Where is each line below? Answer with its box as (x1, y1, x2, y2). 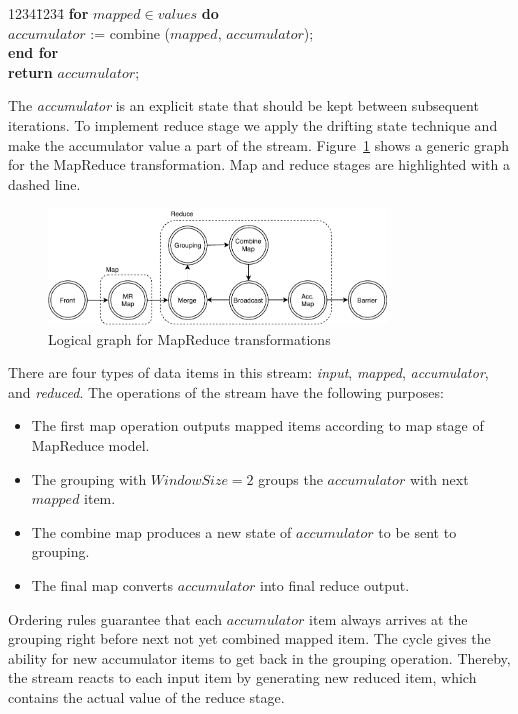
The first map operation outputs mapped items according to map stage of (31, 415, 484, 436)
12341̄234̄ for (8, 3, 89, 23)
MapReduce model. (31, 434, 150, 455)
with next (409, 468, 469, 489)
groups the (258, 468, 323, 489)
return (8, 61, 53, 82)
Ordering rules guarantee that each (8, 608, 223, 629)
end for (8, 42, 59, 63)
